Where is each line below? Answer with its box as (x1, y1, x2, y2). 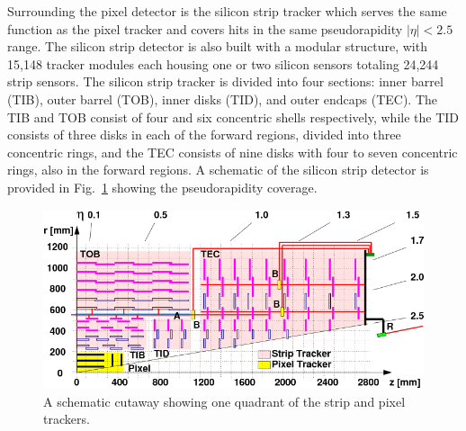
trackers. (43, 409, 90, 428)
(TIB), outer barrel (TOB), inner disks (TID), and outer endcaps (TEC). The (7, 89, 437, 108)
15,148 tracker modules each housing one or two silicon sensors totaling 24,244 (7, 54, 439, 73)
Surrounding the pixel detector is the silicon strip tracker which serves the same (7, 2, 447, 20)
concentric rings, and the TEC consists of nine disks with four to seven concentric (7, 142, 458, 161)
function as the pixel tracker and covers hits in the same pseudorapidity (7, 19, 403, 38)
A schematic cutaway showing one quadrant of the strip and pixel (43, 391, 406, 410)
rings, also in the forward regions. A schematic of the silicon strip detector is (7, 160, 429, 179)
